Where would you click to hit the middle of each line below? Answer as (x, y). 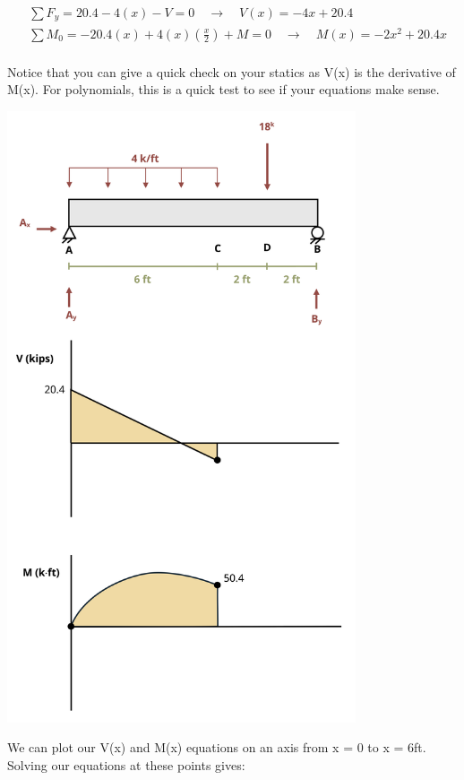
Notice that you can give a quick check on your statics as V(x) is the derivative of (232, 71)
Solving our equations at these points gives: (126, 765)
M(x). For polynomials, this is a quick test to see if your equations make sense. (223, 89)
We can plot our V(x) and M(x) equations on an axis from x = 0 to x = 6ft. (217, 747)
